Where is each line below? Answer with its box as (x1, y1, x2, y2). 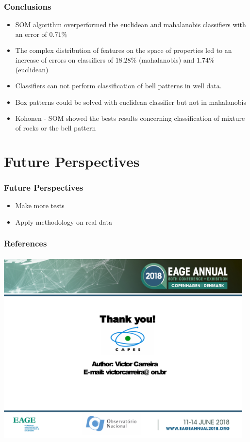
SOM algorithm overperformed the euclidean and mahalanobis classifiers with (15, 19, 246, 30)
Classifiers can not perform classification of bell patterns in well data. (15, 81, 222, 91)
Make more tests (15, 200, 65, 211)
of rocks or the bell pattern (15, 122, 96, 132)
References (4, 237, 47, 249)
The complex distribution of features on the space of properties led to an (15, 45, 232, 55)
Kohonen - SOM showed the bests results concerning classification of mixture (15, 113, 245, 123)
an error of (15, 29, 47, 39)
